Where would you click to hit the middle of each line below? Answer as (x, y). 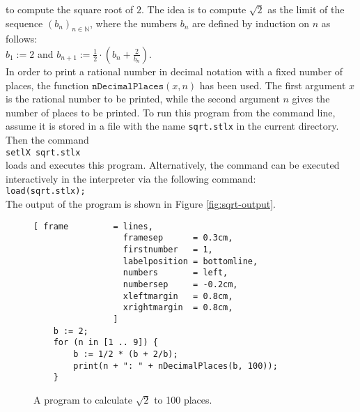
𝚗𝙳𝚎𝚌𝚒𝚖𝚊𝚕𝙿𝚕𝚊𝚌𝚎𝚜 (128, 86)
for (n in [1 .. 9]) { (105, 343)
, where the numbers (133, 23)
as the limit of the (306, 9)
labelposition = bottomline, (190, 261)
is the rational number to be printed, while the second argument (143, 99)
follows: (22, 39)
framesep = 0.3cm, (178, 238)
